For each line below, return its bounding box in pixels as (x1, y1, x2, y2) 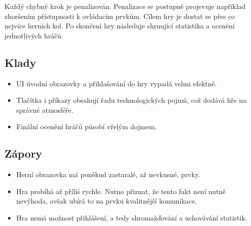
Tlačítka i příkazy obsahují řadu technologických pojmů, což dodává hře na (16, 95, 247, 105)
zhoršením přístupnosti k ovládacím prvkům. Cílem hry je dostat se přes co (4, 10, 235, 21)
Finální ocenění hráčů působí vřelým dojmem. (16, 121, 157, 132)
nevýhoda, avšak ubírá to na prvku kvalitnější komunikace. (16, 196, 197, 206)
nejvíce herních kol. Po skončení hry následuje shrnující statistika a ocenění (4, 20, 235, 31)
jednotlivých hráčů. (4, 30, 63, 40)
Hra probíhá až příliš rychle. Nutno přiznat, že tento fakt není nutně (16, 186, 226, 196)
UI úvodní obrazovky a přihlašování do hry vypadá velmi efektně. (16, 78, 217, 88)
